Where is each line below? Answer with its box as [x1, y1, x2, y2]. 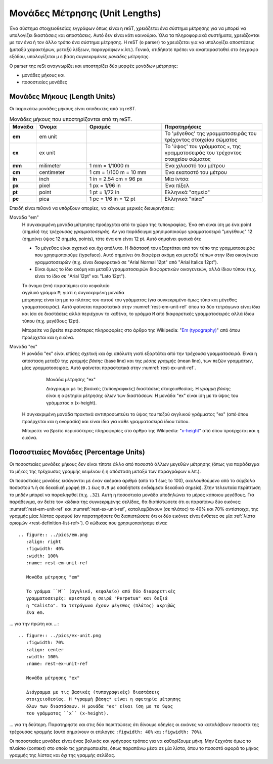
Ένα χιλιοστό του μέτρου [164, 162, 225, 169]
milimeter [39, 162, 62, 169]
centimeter [39, 168, 65, 175]
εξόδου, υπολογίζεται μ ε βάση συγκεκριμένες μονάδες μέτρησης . [9, 54, 150, 60]
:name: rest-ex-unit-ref [26, 661, 88, 667]
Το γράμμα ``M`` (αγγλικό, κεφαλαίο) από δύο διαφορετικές [26, 588, 176, 594]
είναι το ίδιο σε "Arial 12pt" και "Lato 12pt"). [34, 273, 126, 279]
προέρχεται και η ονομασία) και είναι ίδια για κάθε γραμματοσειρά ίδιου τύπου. [22, 418, 190, 424]
